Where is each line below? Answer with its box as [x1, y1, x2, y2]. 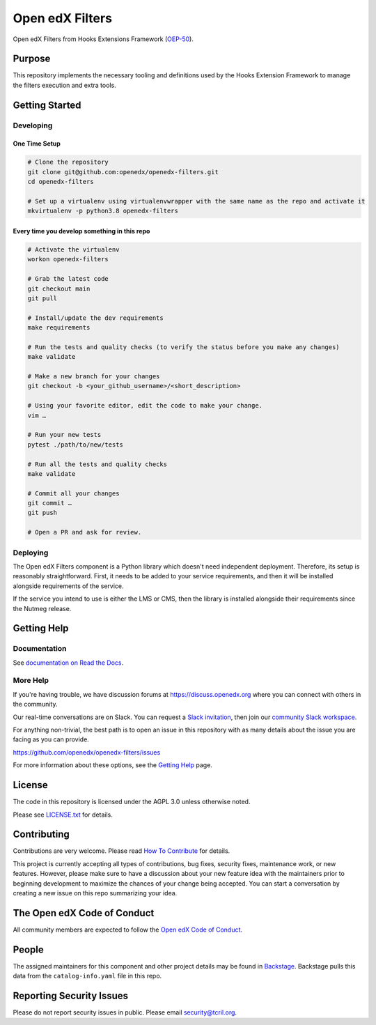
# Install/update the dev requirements [27, 314, 164, 322]
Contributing [13, 829, 70, 840]
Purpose [13, 53, 51, 65]
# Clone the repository [27, 158, 109, 167]
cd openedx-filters [27, 178, 94, 186]
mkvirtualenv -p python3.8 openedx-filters [27, 207, 179, 215]
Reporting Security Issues [13, 989, 129, 1001]
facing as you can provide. [13, 735, 90, 743]
